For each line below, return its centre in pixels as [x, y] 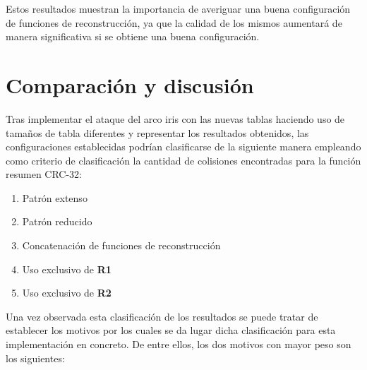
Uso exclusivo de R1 [67, 269]
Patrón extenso [55, 197]
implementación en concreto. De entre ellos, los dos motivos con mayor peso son [179, 344]
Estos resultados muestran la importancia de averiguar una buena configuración [178, 8]
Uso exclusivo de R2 [67, 293]
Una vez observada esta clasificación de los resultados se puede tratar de [162, 316]
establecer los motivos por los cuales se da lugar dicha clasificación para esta [171, 330]
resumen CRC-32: [44, 174]
